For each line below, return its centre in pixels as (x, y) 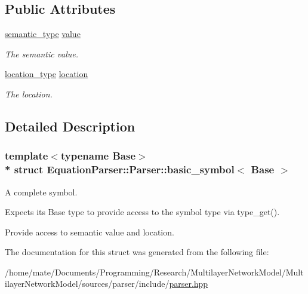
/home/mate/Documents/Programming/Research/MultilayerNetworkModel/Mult (154, 272)
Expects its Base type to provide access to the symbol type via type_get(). (142, 212)
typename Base (98, 156)
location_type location (47, 74)
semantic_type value (43, 34)
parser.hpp (189, 284)
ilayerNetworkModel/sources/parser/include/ (87, 284)
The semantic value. (42, 53)
